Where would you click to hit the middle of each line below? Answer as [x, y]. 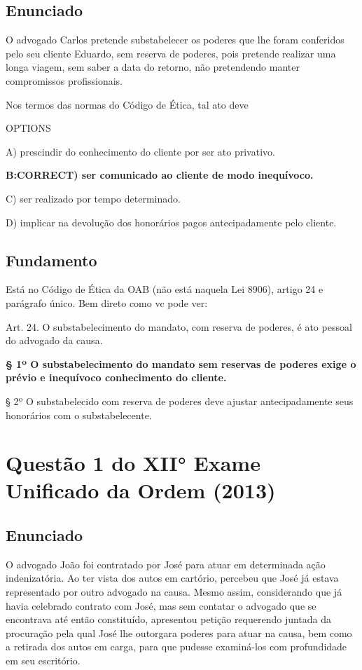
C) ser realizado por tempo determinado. [93, 198]
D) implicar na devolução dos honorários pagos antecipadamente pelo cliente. [171, 222]
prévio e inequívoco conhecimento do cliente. [116, 377]
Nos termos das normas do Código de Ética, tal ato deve [127, 104]
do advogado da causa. [54, 340]
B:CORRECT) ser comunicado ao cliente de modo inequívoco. [160, 175]
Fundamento [51, 260]
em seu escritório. [43, 661]
